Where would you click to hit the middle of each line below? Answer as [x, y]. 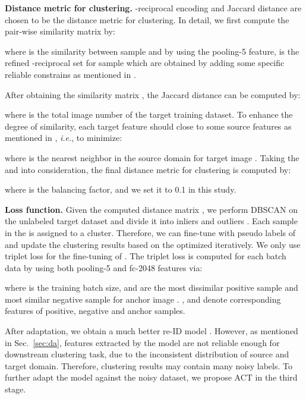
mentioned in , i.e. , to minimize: [64, 138]
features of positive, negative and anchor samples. [95, 311]
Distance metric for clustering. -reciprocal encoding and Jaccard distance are [153, 8]
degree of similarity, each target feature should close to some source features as [148, 126]
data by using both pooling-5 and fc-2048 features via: [104, 267]
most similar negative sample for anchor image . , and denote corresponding [143, 299]
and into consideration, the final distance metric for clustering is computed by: [148, 169]
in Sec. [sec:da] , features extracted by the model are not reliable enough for [142, 342]
